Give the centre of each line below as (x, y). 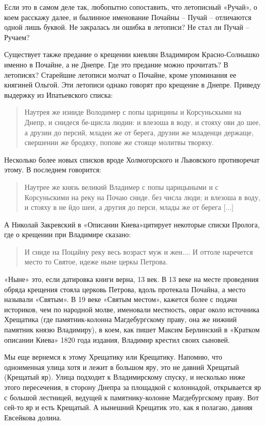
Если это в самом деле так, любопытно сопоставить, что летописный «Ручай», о (131, 7)
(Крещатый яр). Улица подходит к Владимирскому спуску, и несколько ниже (125, 377)
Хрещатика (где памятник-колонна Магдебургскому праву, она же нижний (121, 319)
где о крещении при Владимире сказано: (68, 234)
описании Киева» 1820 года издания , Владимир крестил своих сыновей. (117, 339)
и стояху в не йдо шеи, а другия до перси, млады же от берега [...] (129, 207)
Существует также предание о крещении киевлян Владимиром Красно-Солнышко (132, 54)
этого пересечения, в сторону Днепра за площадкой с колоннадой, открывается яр (133, 387)
